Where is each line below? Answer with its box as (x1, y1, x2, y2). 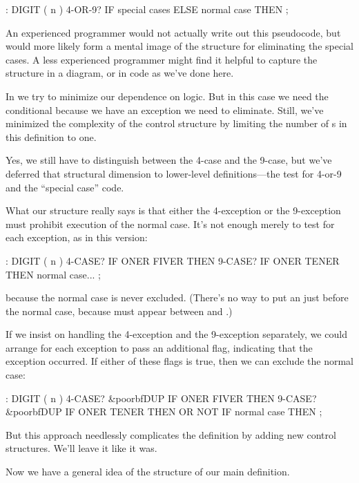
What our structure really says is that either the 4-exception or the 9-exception (6, 203, 341, 218)
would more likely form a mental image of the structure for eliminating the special (6, 39, 353, 53)
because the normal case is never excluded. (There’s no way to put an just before (6, 290, 349, 305)
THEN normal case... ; (6, 267, 101, 281)
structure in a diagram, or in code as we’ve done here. (6, 66, 234, 80)
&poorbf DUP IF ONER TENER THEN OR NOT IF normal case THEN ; (6, 404, 322, 419)
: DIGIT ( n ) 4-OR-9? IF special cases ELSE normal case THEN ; (6, 2, 289, 16)
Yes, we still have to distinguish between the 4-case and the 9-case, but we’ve (6, 153, 332, 167)
